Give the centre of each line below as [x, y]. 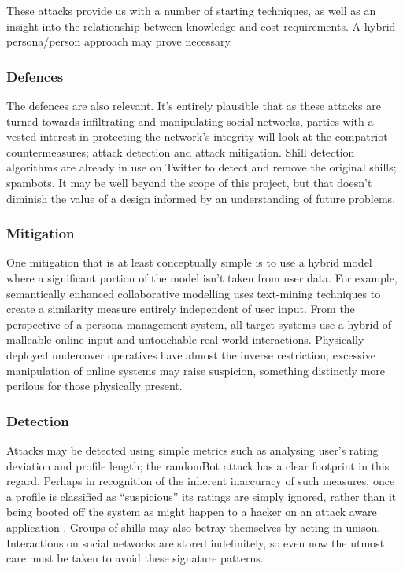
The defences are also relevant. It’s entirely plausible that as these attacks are [194, 105]
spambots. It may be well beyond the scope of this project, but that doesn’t [189, 182]
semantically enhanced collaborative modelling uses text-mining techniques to [194, 293]
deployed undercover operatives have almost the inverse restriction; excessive [191, 354]
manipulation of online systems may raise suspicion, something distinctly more [196, 370]
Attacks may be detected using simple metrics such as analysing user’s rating [192, 449]
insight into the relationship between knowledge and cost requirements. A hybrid [201, 26]
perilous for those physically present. [94, 386]
